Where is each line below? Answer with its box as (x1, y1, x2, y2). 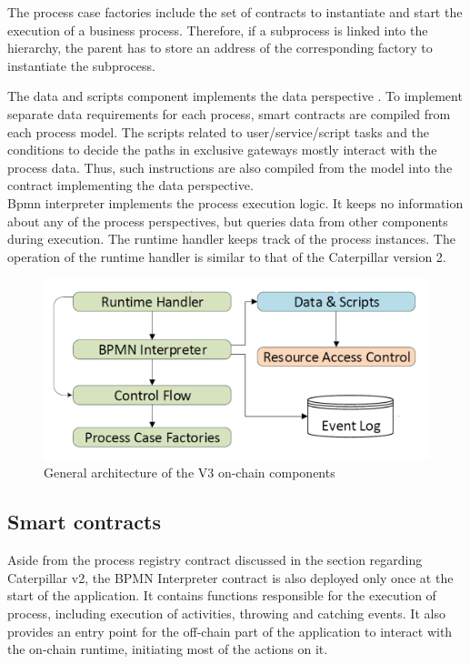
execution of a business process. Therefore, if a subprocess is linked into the (7, 20, 428, 39)
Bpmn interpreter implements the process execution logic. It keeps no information (7, 193, 464, 212)
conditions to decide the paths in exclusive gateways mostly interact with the (7, 140, 437, 159)
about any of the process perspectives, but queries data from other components (7, 211, 448, 230)
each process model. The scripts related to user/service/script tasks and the (7, 122, 430, 141)
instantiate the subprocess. (7, 55, 155, 75)
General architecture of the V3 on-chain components (44, 463, 335, 482)
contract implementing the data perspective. (7, 176, 254, 195)
